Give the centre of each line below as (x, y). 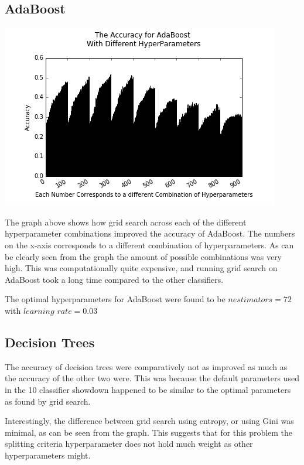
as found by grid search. (48, 401)
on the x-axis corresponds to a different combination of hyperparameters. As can (149, 245)
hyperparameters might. (48, 455)
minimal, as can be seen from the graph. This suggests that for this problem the (149, 432)
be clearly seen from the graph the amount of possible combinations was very (144, 256)
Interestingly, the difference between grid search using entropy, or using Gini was (149, 421)
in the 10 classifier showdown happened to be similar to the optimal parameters (148, 389)
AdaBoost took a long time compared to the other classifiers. (114, 279)
